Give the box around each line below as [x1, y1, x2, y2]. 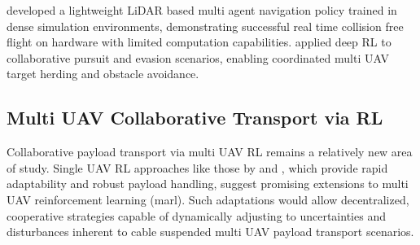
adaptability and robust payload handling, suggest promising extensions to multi [7, 175, 409, 192]
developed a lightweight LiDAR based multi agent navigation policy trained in [7, 2, 397, 18]
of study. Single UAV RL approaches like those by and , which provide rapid [7, 159, 388, 176]
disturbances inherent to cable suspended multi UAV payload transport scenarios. [7, 223, 414, 240]
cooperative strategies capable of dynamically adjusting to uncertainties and [7, 207, 386, 224]
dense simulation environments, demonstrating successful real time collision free [7, 17, 404, 34]
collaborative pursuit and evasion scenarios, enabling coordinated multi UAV [7, 49, 389, 66]
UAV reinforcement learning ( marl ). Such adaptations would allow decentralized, [7, 190, 409, 208]
